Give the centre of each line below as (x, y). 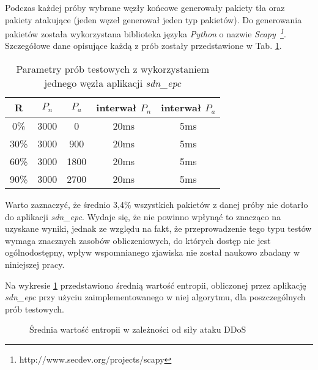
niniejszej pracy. (35, 264)
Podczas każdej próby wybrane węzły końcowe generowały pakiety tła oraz (145, 7)
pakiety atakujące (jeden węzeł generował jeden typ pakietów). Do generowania (153, 19)
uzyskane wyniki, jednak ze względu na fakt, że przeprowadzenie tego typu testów (158, 228)
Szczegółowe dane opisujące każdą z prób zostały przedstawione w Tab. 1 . (143, 46)
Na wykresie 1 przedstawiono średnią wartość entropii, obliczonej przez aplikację (156, 285)
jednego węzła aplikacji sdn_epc (113, 83)
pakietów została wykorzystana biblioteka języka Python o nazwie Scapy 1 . (146, 33)
